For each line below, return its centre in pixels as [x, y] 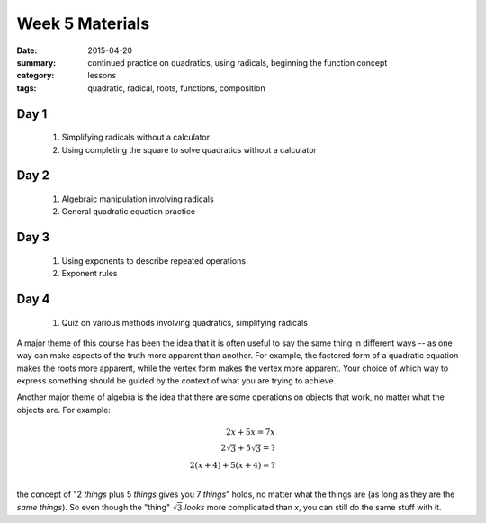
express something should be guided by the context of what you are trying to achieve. [176, 381]
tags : [27, 88]
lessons [102, 76]
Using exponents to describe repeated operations [154, 260]
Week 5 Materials [83, 23]
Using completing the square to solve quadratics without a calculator [189, 149]
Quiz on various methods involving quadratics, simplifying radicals [184, 322]
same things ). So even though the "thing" [94, 507]
